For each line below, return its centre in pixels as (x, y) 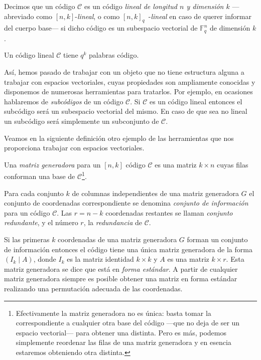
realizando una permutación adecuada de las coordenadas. (93, 288)
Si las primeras (27, 239)
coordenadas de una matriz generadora (117, 239)
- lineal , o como (97, 16)
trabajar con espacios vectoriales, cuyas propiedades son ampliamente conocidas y (130, 81)
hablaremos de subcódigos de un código (64, 101)
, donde (45, 259)
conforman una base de (40, 176)
